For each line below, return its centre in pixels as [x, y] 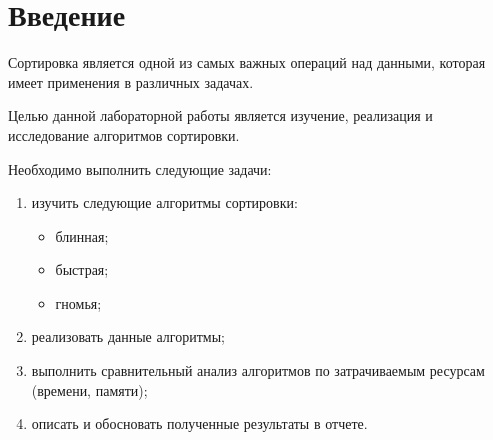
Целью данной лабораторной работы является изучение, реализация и [220, 115]
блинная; [82, 235]
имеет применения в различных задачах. [131, 81]
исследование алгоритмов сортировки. [124, 134]
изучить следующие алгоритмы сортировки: [164, 202]
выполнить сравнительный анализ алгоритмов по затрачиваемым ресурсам [258, 370]
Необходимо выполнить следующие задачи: [140, 168]
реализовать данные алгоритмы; [128, 336]
